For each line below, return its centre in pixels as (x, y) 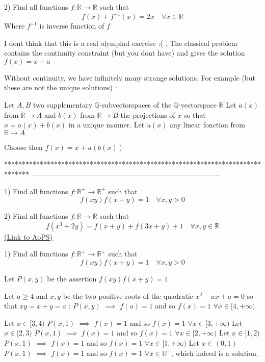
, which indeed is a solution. (215, 353)
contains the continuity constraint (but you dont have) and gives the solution (125, 53)
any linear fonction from (207, 125)
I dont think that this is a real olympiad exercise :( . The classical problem (121, 43)
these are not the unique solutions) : (61, 87)
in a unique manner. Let (107, 125)
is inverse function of (72, 26)
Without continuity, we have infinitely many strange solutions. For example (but (130, 77)
